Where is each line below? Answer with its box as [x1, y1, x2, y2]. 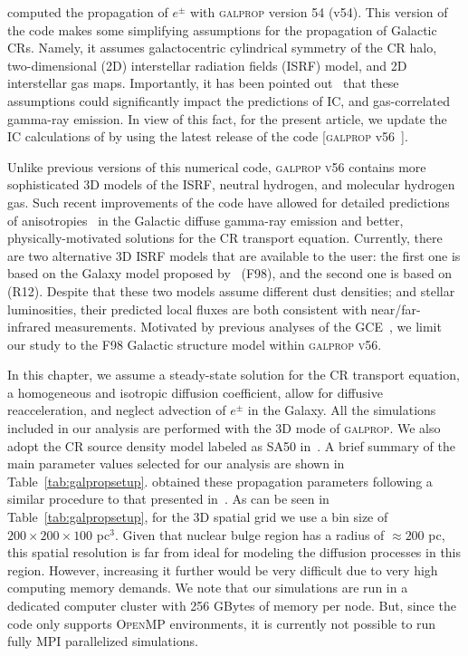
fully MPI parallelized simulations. [7, 632, 198, 651]
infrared [7, 317, 51, 336]
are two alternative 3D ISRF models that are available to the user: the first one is [7, 246, 461, 265]
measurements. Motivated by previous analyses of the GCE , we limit [54, 317, 442, 336]
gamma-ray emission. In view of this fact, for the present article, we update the [7, 109, 447, 128]
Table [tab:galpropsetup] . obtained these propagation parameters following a [7, 471, 433, 490]
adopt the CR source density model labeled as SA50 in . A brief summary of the [7, 436, 455, 455]
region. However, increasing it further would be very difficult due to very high [7, 560, 438, 579]
